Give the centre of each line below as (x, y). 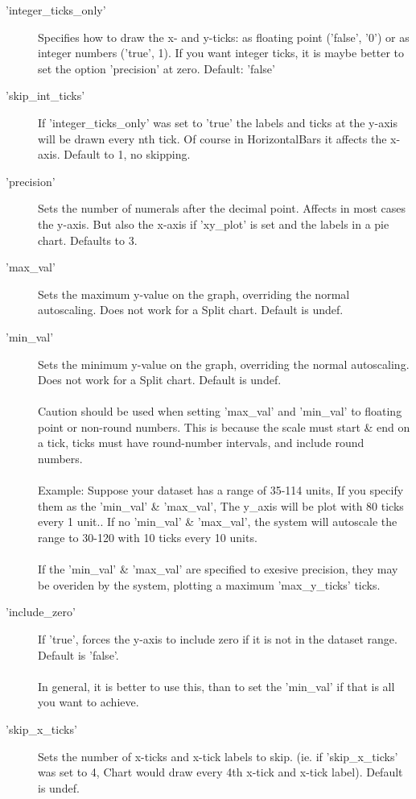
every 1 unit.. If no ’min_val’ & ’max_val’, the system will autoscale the (218, 522)
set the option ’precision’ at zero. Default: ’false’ (157, 68)
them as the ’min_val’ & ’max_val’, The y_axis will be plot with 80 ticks (221, 505)
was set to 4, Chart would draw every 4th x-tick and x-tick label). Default (220, 772)
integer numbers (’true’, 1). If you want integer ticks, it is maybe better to (221, 53)
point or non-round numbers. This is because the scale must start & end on (224, 426)
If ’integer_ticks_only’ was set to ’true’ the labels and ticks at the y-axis (218, 122)
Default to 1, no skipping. (127, 154)
